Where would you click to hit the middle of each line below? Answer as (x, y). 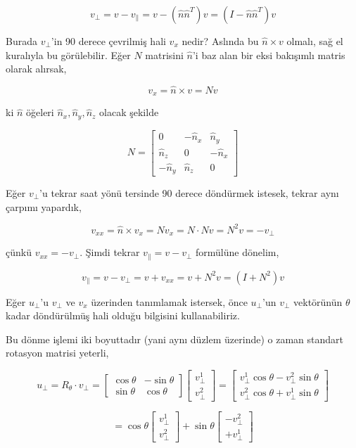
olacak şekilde (129, 112)
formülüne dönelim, (237, 252)
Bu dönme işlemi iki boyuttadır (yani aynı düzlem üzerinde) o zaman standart (174, 339)
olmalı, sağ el (315, 41)
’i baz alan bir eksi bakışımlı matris (269, 55)
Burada (21, 41)
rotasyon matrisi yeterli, (57, 353)
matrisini (164, 55)
